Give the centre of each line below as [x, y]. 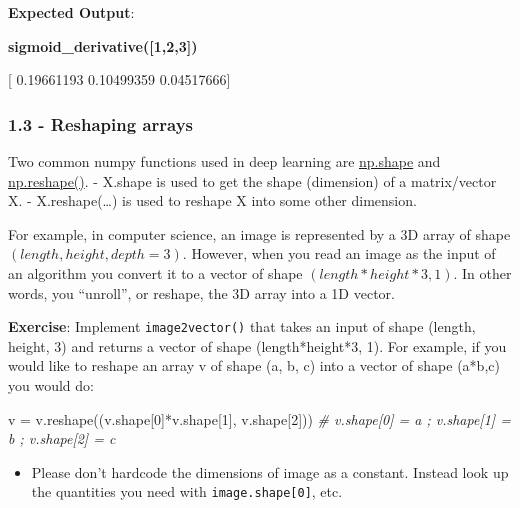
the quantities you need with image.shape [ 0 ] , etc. [187, 491]
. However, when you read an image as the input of [339, 253]
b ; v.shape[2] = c [62, 438]
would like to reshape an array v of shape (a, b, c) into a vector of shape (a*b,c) [254, 365]
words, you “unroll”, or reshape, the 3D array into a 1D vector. [201, 292]
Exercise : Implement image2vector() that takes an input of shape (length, [242, 326]
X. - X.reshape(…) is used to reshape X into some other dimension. [212, 200]
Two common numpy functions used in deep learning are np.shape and [224, 161]
